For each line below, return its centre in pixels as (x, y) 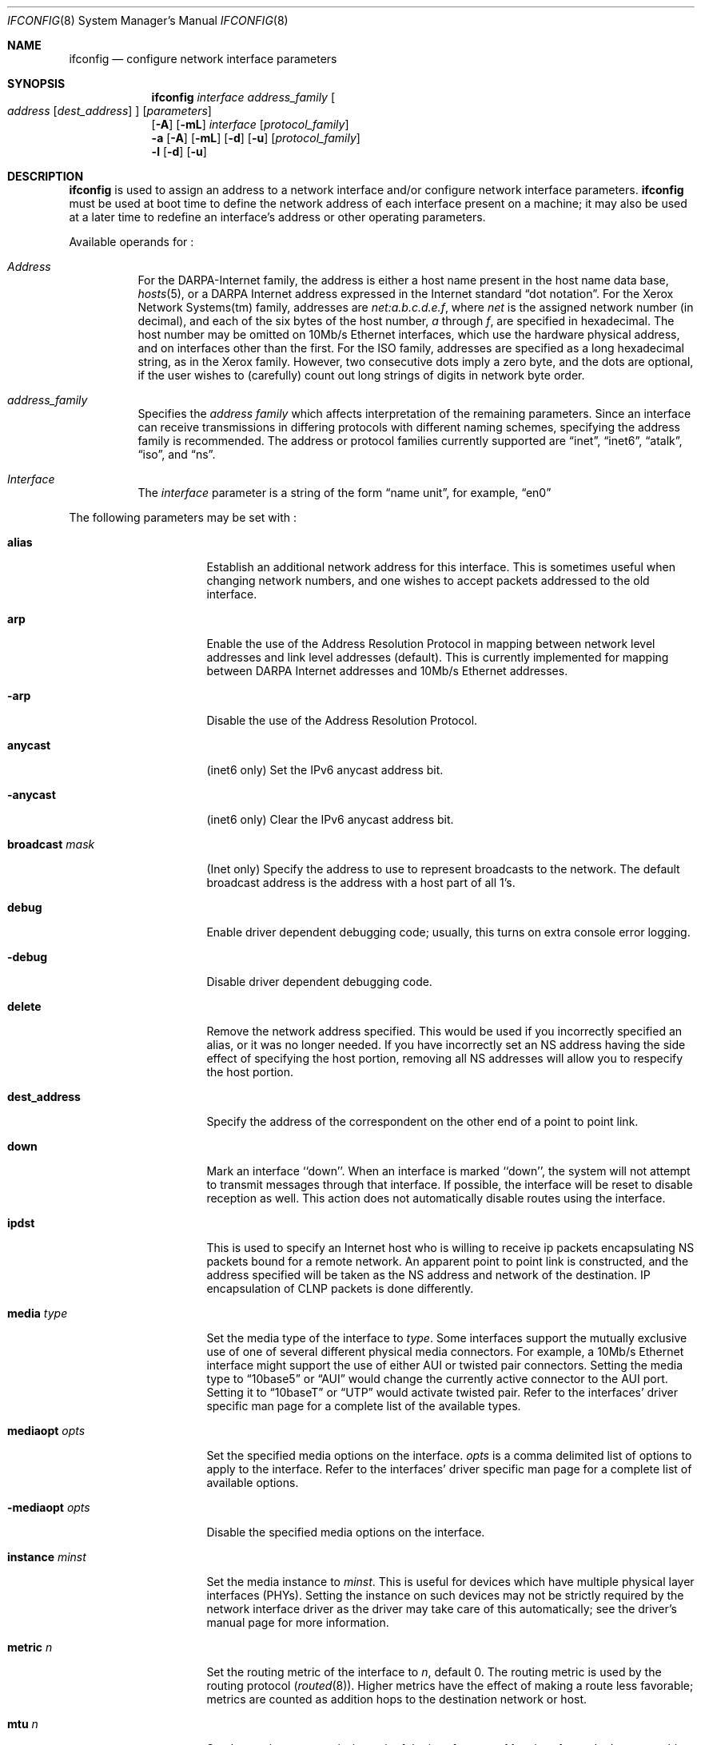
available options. (253, 1483)
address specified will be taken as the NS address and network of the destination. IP (428, 1275)
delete (24, 1006)
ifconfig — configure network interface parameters (203, 59)
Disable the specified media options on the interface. (346, 1532)
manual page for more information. (298, 1622)
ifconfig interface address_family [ (243, 97)
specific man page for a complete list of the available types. (364, 1406)
